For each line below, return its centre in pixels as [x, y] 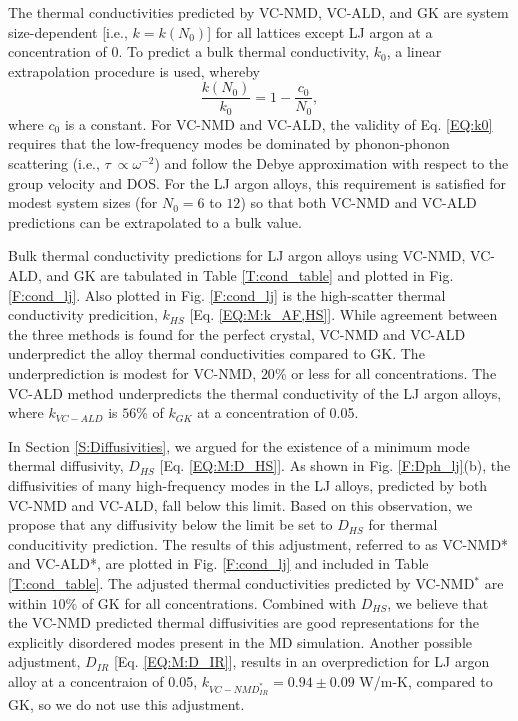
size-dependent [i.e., [68, 31]
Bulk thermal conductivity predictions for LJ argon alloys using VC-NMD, [237, 255]
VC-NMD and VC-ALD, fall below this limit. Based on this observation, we [240, 504]
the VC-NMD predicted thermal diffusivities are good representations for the [243, 622]
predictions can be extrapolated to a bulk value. [155, 221]
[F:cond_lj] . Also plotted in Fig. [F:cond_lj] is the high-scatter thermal [227, 294]
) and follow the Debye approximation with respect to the [331, 163]
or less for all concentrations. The [394, 373]
